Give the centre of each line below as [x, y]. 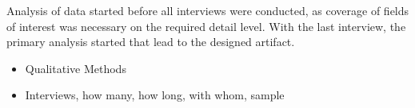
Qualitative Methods [76, 68]
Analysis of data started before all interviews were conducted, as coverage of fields [208, 10]
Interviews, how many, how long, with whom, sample [155, 95]
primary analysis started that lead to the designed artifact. [151, 42]
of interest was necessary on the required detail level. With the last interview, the [206, 26]
